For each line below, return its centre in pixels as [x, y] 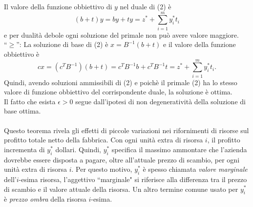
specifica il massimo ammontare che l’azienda [179, 149]
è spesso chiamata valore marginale [195, 169]
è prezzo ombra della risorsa [45, 199]
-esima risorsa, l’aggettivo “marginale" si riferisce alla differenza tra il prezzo [133, 179]
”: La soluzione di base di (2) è [62, 44]
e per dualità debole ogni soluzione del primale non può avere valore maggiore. [121, 34]
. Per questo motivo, [102, 169]
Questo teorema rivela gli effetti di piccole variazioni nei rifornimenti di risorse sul [126, 130]
